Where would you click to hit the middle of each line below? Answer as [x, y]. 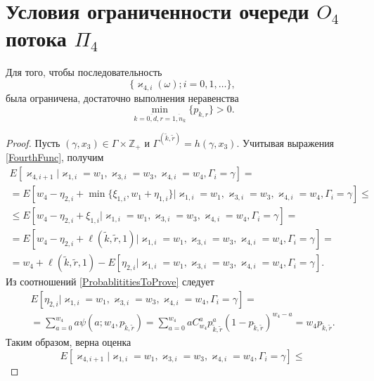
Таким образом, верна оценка [69, 342]
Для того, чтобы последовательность [84, 72]
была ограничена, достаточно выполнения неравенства [122, 97]
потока [36, 38]
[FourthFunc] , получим [55, 157]
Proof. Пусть [33, 142]
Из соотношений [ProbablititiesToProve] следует [110, 282]
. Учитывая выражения [285, 142]
